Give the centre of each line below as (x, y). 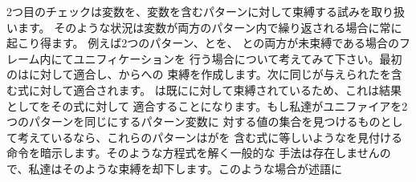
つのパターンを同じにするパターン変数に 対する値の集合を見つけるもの (194, 121)
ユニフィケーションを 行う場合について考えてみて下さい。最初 (238, 58)
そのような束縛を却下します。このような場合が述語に (202, 168)
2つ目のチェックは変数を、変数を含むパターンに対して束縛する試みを (189, 11)
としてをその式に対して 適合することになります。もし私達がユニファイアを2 (207, 105)
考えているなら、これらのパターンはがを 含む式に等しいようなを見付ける (210, 137)
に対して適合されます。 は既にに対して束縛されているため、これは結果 (215, 89)
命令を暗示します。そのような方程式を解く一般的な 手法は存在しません (193, 153)
